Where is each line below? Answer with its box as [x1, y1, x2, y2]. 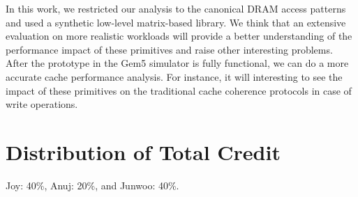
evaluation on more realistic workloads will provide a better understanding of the [6, 29, 352, 43]
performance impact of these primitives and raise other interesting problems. [6, 42, 333, 56]
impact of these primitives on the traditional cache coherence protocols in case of [6, 83, 352, 97]
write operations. [6, 97, 78, 111]
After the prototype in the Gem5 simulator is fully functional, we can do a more [6, 56, 349, 70]
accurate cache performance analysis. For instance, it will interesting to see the [6, 69, 343, 84]
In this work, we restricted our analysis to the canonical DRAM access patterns [6, 1, 346, 15]
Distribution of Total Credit [6, 137, 281, 166]
